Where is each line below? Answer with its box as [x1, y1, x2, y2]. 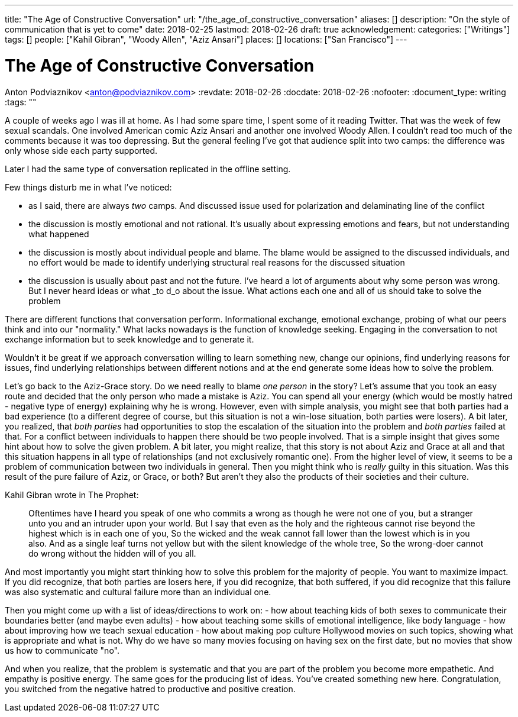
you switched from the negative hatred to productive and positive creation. [5, 683, 296, 694]
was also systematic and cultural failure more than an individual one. [5, 586, 271, 597]
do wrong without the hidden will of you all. [28, 548, 196, 558]
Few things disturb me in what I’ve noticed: [5, 182, 172, 192]
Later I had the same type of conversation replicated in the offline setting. [5, 163, 291, 174]
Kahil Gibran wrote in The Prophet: [5, 489, 139, 500]
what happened [28, 228, 89, 239]
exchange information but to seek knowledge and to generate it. [5, 334, 254, 344]
